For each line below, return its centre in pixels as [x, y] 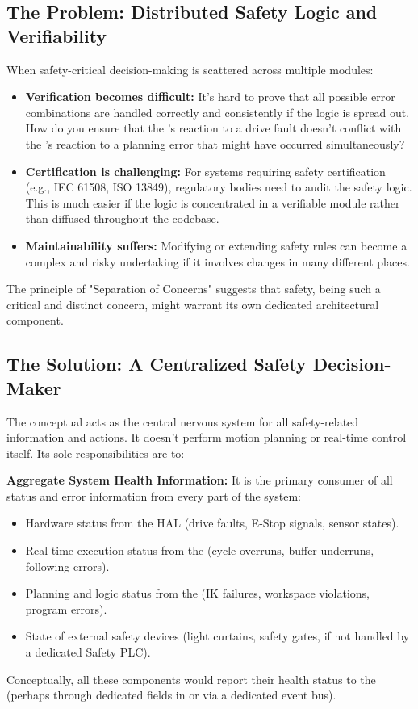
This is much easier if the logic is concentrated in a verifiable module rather [213, 202]
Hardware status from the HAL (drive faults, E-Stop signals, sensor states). [212, 523]
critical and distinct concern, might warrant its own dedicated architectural [193, 304]
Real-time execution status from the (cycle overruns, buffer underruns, [200, 550]
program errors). [66, 608]
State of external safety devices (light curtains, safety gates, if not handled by [217, 636]
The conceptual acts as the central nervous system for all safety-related [183, 421]
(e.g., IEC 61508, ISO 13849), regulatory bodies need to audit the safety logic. [219, 187]
